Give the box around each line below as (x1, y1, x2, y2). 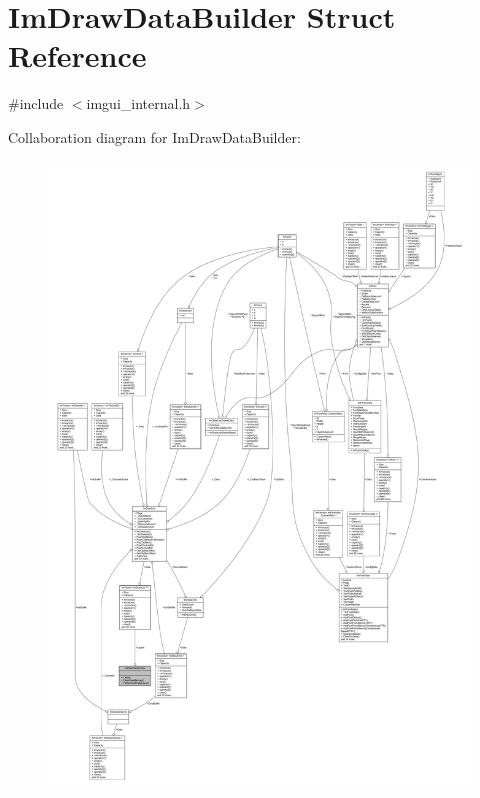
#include (8, 93, 64, 114)
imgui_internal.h (86, 93, 191, 114)
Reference (8, 35, 147, 76)
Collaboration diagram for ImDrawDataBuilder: (8, 126, 301, 147)
